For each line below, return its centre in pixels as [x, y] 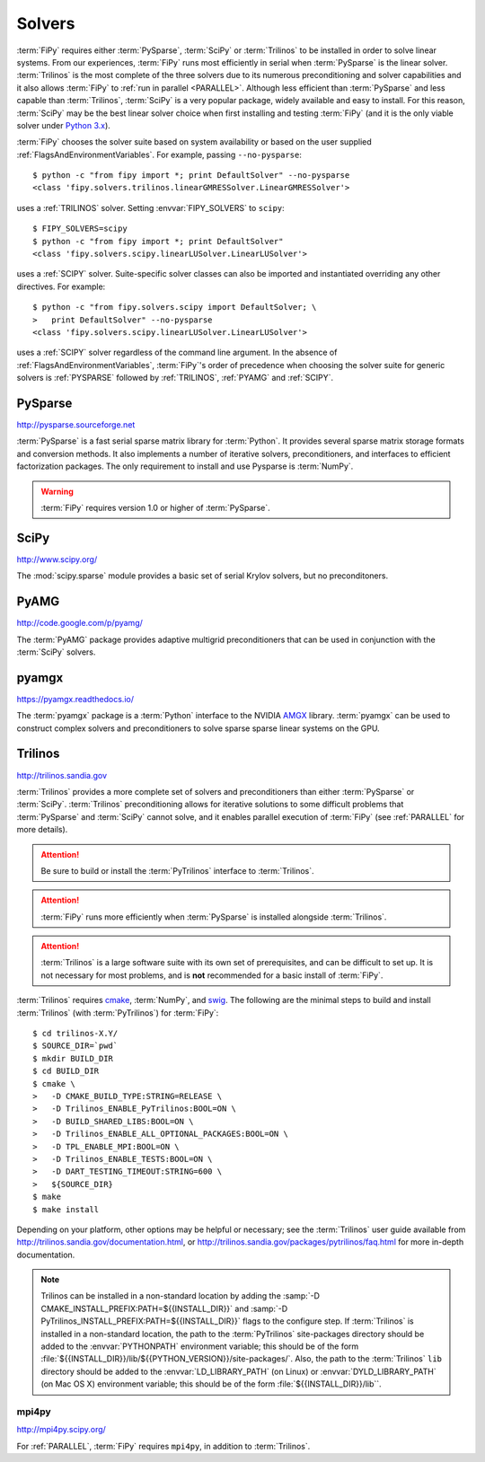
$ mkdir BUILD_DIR [73, 1058]
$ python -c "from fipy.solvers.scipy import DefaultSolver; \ [175, 307]
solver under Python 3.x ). [64, 125]
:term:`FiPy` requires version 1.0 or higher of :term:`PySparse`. [156, 508]
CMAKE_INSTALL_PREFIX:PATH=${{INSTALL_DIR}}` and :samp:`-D [164, 1308]
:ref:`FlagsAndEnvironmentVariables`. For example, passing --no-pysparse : [159, 154]
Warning [57, 491]
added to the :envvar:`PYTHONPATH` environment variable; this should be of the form [200, 1346]
